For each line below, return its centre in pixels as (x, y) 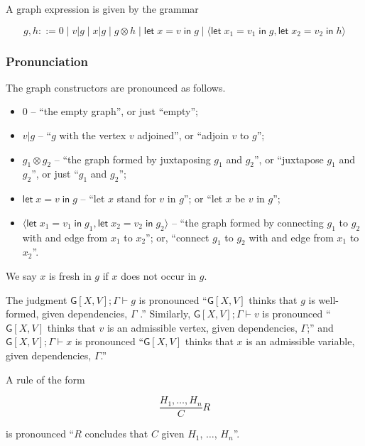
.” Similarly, (165, 314)
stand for (136, 198)
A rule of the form (45, 379)
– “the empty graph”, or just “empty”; (114, 111)
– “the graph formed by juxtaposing (132, 159)
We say (21, 275)
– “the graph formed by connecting (247, 222)
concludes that (116, 434)
